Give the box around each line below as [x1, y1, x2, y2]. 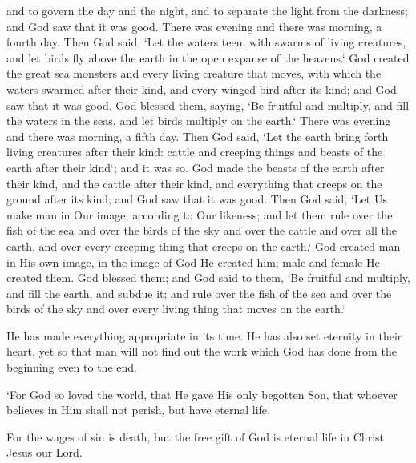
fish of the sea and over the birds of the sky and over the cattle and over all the [6, 222, 397, 239]
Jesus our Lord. [6, 444, 83, 461]
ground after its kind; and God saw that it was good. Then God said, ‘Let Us [6, 191, 387, 207]
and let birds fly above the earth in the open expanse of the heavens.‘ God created [6, 49, 410, 66]
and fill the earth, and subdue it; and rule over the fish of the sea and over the [6, 284, 392, 301]
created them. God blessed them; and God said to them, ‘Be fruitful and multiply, [6, 269, 410, 286]
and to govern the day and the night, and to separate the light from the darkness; [6, 2, 408, 18]
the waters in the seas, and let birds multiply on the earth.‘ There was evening [6, 112, 391, 129]
